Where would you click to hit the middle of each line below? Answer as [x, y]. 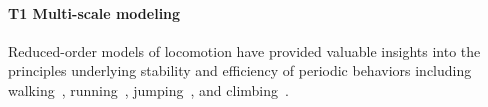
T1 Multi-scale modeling [94, 12]
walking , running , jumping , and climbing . [148, 89]
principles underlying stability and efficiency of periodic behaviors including [240, 70]
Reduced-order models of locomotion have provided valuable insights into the [244, 50]
